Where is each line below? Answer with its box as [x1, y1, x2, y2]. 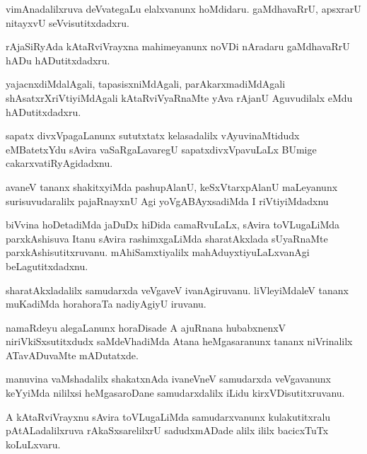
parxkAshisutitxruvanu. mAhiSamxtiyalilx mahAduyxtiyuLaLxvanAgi [6, 245, 310, 260]
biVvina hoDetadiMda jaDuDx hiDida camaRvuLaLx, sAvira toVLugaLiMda [6, 217, 340, 232]
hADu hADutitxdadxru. [6, 52, 110, 67]
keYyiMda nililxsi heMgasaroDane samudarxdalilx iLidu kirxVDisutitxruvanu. [6, 385, 345, 400]
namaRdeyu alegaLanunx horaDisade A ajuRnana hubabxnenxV [6, 320, 286, 334]
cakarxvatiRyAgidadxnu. [6, 156, 113, 170]
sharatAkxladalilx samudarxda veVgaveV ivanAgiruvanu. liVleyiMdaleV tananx [6, 282, 349, 297]
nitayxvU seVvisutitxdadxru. [6, 15, 129, 30]
